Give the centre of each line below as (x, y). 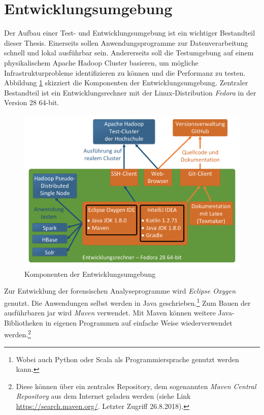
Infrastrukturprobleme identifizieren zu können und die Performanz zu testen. (125, 72)
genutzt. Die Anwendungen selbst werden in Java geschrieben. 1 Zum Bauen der (127, 302)
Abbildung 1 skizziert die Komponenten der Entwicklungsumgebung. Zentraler (126, 83)
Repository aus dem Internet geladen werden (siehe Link (103, 396)
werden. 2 (18, 334)
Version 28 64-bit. (32, 102)
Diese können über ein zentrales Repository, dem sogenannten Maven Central (136, 386)
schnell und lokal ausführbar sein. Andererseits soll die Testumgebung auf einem (129, 53)
